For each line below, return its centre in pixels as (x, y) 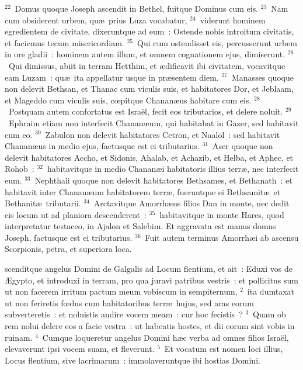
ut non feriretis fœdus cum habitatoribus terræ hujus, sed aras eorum (129, 302)
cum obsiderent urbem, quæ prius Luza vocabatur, (96, 20)
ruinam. (19, 337)
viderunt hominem (233, 20)
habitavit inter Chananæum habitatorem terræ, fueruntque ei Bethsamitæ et (143, 191)
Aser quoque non (243, 146)
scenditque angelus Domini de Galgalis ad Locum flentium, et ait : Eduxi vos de (149, 269)
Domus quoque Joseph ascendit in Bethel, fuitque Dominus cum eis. (137, 8)
